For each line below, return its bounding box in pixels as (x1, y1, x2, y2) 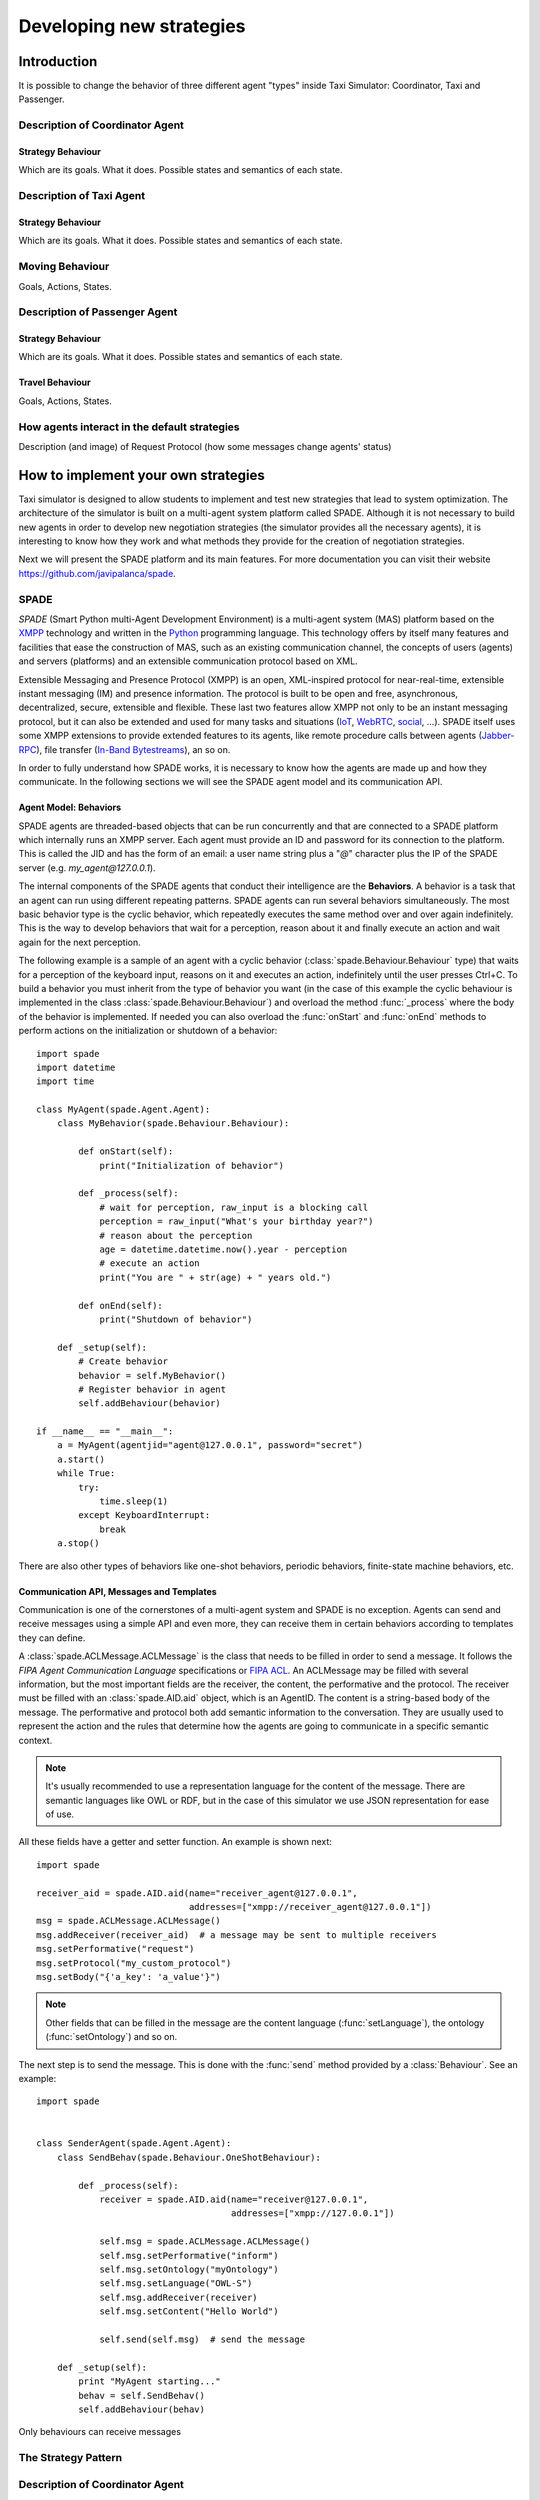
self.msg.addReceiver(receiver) (99, 2291, 259, 2303)
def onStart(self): (78, 1146, 174, 1157)
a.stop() (56, 1538, 100, 1549)
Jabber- (481, 730, 515, 742)
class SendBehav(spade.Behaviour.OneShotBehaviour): (56, 2151, 322, 2163)
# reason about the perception (99, 1230, 253, 1241)
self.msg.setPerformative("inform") (99, 2250, 279, 2261)
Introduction (18, 53, 98, 70)
